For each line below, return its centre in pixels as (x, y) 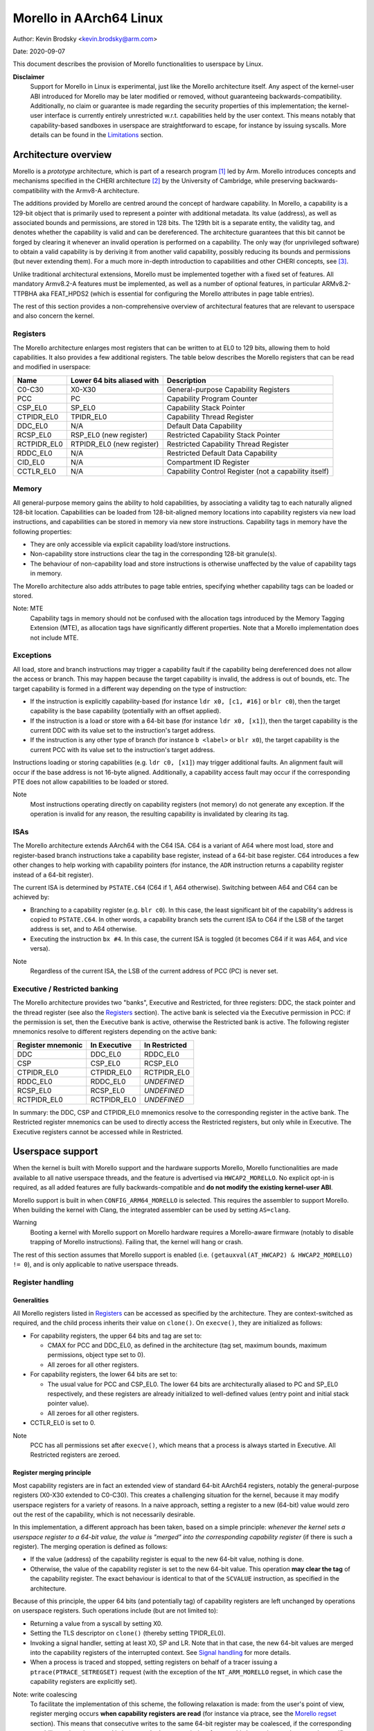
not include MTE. (54, 638)
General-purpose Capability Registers (228, 389)
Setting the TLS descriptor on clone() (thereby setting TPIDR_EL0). (128, 1633)
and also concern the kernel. (54, 316)
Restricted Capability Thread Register (228, 444)
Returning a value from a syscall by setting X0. (96, 1623)
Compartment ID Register (208, 462)
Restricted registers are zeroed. (75, 1455)
